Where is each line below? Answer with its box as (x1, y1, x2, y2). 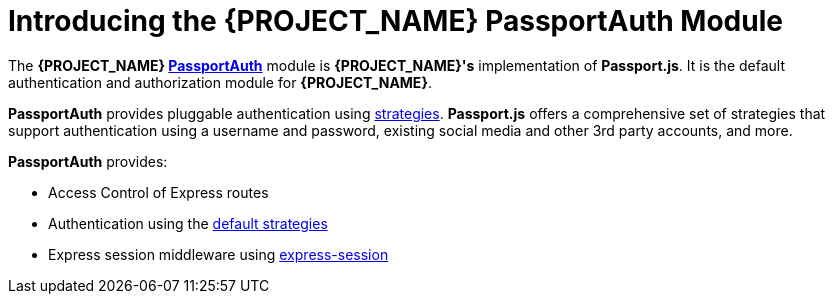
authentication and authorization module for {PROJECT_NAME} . (8, 73, 432, 91)
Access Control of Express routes (48, 183, 269, 201)
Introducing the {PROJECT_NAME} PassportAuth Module (8, 4, 783, 38)
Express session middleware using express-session (48, 245, 389, 263)
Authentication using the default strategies (48, 214, 328, 232)
